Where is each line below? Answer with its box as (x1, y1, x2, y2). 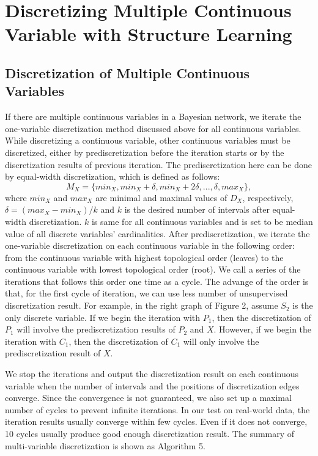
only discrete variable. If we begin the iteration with (5, 311, 201, 323)
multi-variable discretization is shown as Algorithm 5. (5, 439, 205, 452)
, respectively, (242, 191, 294, 204)
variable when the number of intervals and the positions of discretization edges (5, 379, 300, 392)
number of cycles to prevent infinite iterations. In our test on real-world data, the (5, 403, 310, 416)
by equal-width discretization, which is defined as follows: (5, 170, 220, 183)
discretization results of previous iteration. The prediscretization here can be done (5, 158, 312, 171)
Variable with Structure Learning (5, 21, 292, 46)
